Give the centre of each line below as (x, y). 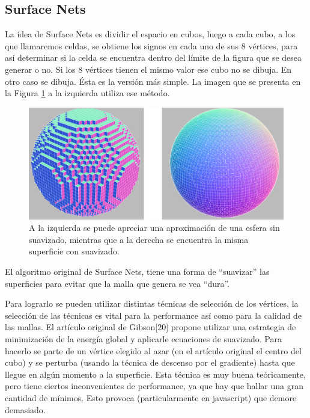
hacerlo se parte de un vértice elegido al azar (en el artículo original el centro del (153, 350)
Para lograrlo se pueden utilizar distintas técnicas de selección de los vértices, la (152, 303)
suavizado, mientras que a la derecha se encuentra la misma (139, 239)
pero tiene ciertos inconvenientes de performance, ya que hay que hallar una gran (154, 386)
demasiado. (25, 409)
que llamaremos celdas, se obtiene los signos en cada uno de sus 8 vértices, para (151, 45)
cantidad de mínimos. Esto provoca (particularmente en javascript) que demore (151, 397)
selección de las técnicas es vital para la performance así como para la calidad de (153, 315)
